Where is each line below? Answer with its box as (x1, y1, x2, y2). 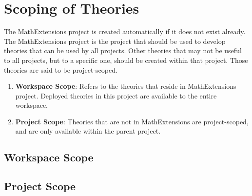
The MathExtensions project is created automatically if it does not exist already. (4, 26, 246, 37)
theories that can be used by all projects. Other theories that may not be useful (4, 45, 242, 56)
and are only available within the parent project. (15, 126, 161, 136)
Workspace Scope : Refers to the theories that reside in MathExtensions (15, 81, 236, 91)
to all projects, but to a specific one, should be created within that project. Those (4, 55, 248, 65)
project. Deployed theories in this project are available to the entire (15, 90, 217, 100)
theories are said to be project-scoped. (4, 64, 117, 75)
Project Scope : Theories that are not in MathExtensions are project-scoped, (15, 116, 249, 126)
